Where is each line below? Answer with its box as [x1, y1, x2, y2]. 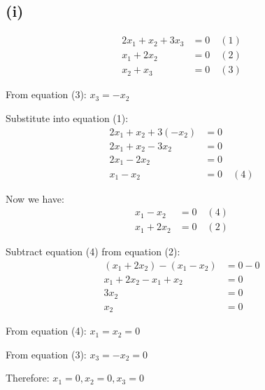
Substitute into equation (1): [6, 110, 129, 125]
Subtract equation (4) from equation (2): [6, 244, 180, 259]
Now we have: [6, 191, 64, 206]
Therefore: [6, 370, 50, 385]
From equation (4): [6, 323, 87, 338]
